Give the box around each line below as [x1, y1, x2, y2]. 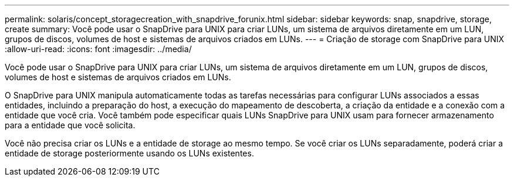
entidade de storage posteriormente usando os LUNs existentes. [5, 148, 254, 158]
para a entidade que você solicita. [5, 120, 136, 130]
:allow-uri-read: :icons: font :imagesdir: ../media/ [5, 44, 192, 54]
